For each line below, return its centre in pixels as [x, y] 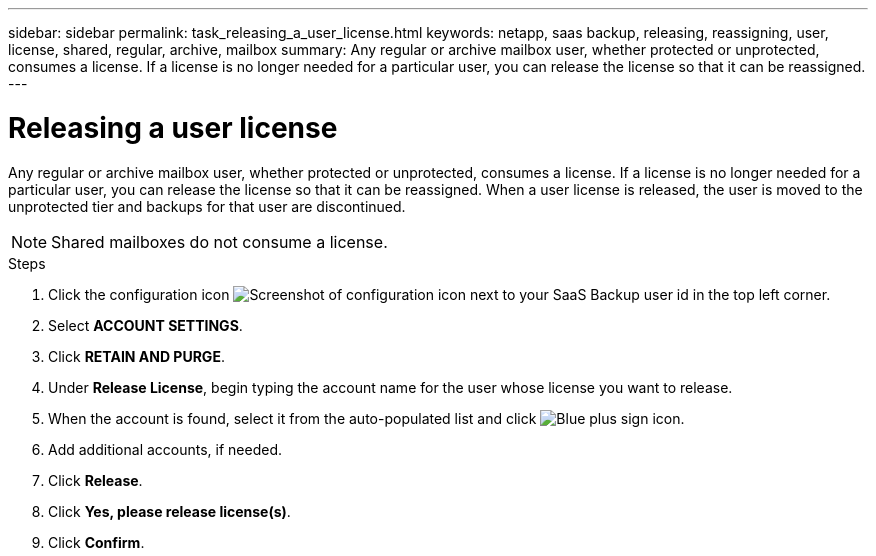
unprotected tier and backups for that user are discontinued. [207, 206]
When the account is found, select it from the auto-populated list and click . [366, 418]
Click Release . [95, 480]
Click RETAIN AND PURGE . [136, 356]
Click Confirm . [96, 542]
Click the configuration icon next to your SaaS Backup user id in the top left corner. [439, 294]
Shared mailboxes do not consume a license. [219, 241]
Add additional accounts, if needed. [165, 449]
